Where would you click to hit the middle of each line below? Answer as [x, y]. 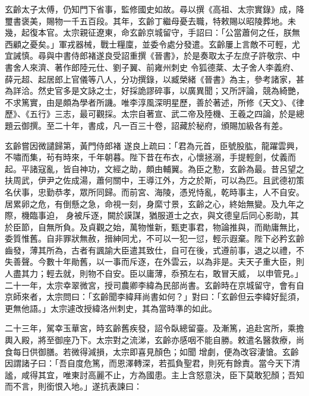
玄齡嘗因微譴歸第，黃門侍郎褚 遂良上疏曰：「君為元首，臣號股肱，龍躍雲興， [154, 145]
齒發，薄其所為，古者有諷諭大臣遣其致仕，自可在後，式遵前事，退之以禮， [150, 250]
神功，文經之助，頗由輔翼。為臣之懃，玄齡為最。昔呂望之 [192, 168]
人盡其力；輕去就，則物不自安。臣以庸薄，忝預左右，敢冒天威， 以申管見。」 [154, 273]
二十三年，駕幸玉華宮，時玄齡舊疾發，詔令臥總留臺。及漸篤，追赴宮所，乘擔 [154, 328]
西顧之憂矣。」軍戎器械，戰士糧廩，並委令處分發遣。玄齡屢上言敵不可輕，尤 [152, 44]
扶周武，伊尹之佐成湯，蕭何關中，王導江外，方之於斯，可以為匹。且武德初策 [154, 180]
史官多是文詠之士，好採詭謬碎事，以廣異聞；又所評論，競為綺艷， [175, 91]
